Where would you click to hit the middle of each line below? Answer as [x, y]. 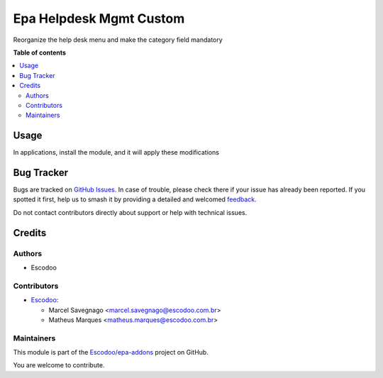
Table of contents [40, 52]
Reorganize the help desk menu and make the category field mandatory [118, 40]
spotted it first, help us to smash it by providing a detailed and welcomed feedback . [135, 199]
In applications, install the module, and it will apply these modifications [116, 152]
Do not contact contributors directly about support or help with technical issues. [130, 212]
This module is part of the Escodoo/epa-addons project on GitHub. [111, 352]
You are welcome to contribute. [59, 365]
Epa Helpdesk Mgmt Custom [99, 18]
